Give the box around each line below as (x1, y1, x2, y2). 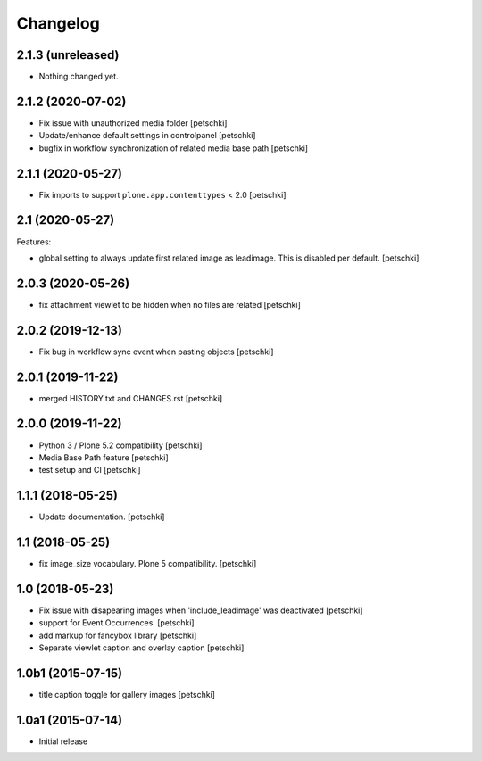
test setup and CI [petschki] (38, 465, 142, 476)
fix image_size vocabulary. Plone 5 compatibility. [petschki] (38, 558, 257, 569)
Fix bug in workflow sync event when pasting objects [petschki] (38, 346, 274, 357)
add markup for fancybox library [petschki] (38, 630, 197, 641)
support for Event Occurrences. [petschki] (38, 617, 195, 628)
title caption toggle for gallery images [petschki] (38, 690, 216, 700)
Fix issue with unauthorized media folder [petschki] (38, 117, 228, 128)
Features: (16, 236, 52, 247)
